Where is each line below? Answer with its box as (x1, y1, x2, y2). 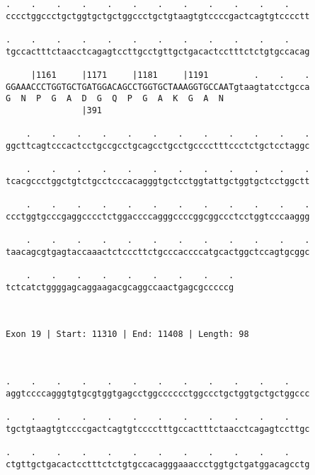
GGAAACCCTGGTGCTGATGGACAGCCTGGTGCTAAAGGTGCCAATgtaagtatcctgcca (6, 81, 310, 92)
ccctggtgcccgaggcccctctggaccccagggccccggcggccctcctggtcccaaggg (6, 211, 310, 222)
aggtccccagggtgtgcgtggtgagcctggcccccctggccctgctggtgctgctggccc (6, 388, 310, 399)
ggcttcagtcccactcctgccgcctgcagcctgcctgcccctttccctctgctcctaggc (6, 140, 310, 151)
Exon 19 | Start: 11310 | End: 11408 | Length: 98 (6, 329, 249, 340)
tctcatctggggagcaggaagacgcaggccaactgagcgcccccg (6, 282, 234, 292)
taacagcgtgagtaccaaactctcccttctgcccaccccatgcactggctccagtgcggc (6, 246, 310, 257)
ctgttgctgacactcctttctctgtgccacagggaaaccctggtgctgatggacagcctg (6, 459, 310, 469)
